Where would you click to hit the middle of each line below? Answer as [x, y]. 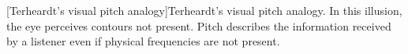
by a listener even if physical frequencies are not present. [143, 41]
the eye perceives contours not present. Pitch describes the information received [199, 25]
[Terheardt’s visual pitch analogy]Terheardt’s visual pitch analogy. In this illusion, [204, 10]
